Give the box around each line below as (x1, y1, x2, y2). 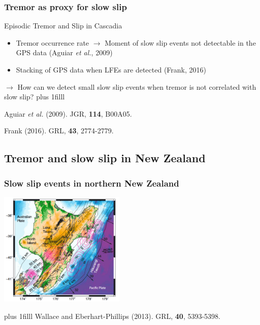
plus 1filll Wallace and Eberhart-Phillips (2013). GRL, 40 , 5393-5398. (4, 310, 221, 321)
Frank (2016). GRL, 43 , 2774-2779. (4, 125, 114, 136)
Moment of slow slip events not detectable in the (105, 37, 256, 48)
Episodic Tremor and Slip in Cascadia (4, 20, 122, 31)
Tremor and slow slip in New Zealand (4, 150, 206, 166)
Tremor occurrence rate (16, 37, 89, 48)
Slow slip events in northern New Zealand (4, 176, 179, 189)
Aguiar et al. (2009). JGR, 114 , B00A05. (4, 108, 132, 119)
